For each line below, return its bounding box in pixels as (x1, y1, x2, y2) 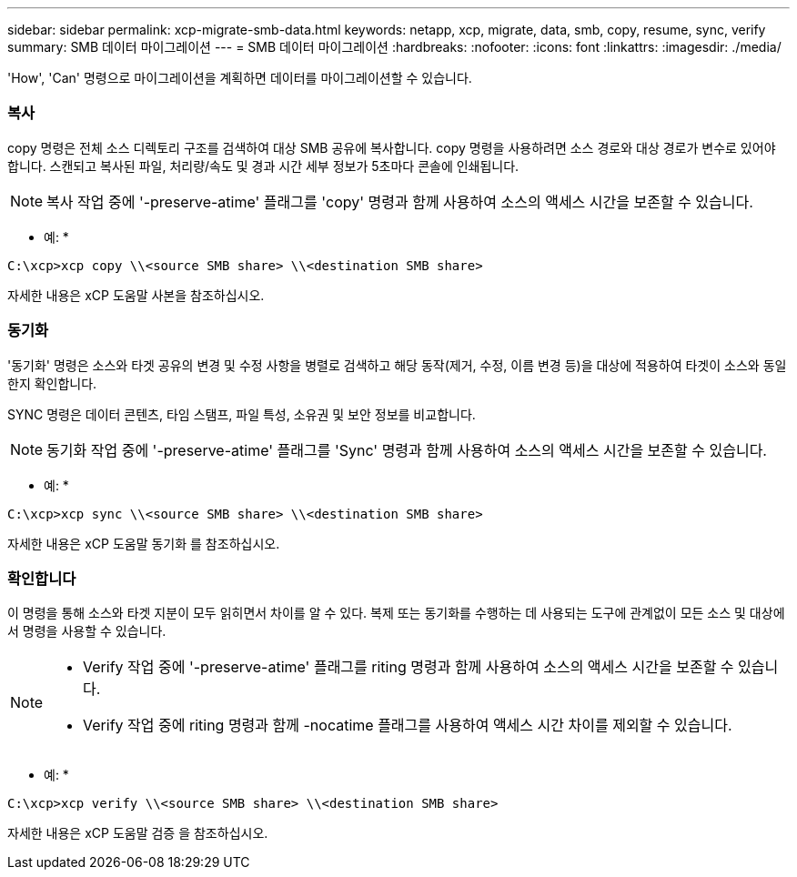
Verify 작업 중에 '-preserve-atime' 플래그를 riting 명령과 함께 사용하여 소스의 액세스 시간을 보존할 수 (83, 658, 734, 677)
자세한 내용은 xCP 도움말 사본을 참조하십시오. (7, 287, 265, 303)
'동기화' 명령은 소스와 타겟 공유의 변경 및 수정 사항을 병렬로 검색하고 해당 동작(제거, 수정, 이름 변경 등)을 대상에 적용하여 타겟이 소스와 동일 (7, 357, 787, 373)
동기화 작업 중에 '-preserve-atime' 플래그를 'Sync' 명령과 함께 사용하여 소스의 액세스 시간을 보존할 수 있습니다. (46, 440, 767, 459)
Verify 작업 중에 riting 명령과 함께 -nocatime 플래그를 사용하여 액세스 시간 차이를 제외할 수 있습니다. (83, 716, 732, 735)
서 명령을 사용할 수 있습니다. (7, 623, 166, 640)
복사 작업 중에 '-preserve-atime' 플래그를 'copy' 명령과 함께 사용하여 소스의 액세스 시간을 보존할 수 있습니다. (46, 192, 753, 211)
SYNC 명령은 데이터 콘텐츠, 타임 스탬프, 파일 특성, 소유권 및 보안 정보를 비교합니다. (7, 406, 476, 422)
